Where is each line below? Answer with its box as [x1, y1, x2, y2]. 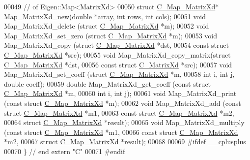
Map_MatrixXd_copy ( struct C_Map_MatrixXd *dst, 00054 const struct [4, 40, 229, 50]
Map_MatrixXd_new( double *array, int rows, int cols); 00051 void [4, 11, 206, 21]
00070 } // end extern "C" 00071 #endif [4, 146, 125, 156]
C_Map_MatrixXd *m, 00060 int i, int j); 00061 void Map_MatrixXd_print [4, 88, 237, 98]
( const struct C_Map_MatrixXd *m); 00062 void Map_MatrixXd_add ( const [4, 97, 241, 108]
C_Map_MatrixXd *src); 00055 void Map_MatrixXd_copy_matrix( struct [4, 49, 231, 60]
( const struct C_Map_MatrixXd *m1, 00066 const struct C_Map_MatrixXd [4, 127, 238, 137]
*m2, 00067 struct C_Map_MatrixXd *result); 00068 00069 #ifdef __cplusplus [4, 136, 246, 147]
